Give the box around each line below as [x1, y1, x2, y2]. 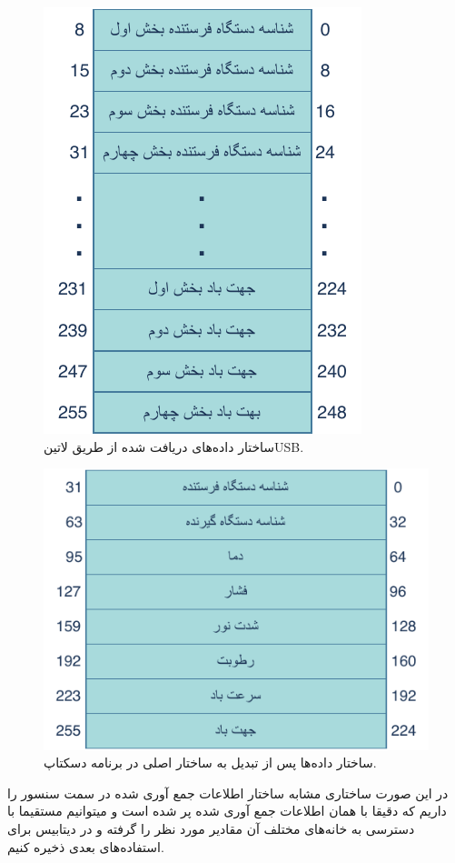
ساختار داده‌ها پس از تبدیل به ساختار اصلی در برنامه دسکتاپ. [44, 753, 377, 772]
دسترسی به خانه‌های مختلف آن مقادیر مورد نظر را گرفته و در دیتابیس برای [7, 819, 415, 838]
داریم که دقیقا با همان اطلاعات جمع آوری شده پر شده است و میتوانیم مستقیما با [7, 801, 447, 820]
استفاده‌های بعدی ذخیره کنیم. [7, 837, 164, 856]
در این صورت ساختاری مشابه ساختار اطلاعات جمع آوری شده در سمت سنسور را [7, 783, 449, 802]
